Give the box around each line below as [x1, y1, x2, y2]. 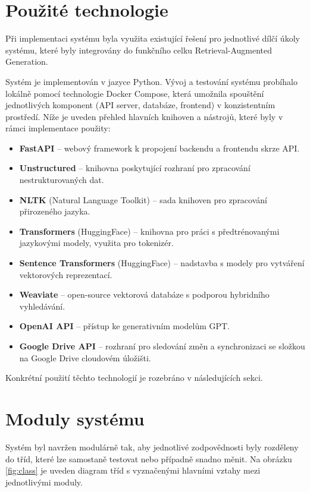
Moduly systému [5, 406, 145, 430]
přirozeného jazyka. [19, 205, 90, 217]
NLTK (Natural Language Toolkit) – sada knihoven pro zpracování [19, 193, 267, 206]
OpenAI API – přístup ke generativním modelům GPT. [19, 320, 230, 332]
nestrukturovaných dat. [19, 174, 104, 186]
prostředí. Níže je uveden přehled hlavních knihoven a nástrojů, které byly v [5, 110, 283, 122]
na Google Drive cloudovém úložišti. [19, 351, 151, 364]
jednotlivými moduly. [5, 475, 83, 488]
